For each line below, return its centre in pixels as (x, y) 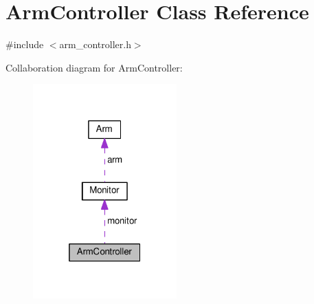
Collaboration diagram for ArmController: (94, 67)
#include (25, 44)
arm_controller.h (95, 44)
